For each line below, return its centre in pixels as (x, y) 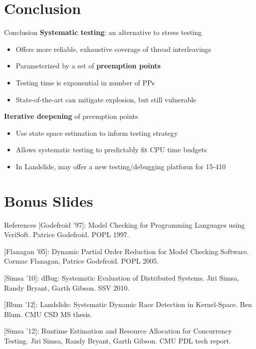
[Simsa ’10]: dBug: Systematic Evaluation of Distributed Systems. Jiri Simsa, (122, 277)
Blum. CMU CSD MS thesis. (48, 314)
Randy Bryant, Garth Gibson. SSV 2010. (67, 287)
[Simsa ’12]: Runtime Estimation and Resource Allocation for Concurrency (118, 331)
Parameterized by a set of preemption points (88, 66)
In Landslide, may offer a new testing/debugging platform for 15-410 (121, 166)
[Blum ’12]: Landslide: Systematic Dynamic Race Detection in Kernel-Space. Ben (128, 304)
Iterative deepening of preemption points (71, 116)
